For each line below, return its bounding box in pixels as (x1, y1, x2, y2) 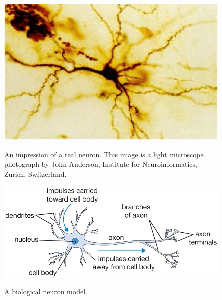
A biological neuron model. (4, 286, 87, 297)
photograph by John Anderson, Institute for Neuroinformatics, (4, 159, 197, 169)
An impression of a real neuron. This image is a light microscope (4, 148, 204, 159)
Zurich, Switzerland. (4, 168, 67, 179)
